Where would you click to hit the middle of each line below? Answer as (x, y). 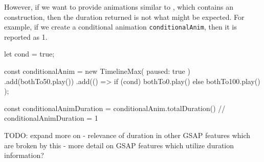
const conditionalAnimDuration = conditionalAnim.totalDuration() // (115, 108)
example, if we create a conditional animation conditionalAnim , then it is (120, 27)
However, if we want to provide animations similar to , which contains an (119, 7)
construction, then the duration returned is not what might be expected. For (124, 17)
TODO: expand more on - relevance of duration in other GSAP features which (127, 135)
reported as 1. (26, 36)
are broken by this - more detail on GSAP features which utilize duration (119, 145)
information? (24, 155)
